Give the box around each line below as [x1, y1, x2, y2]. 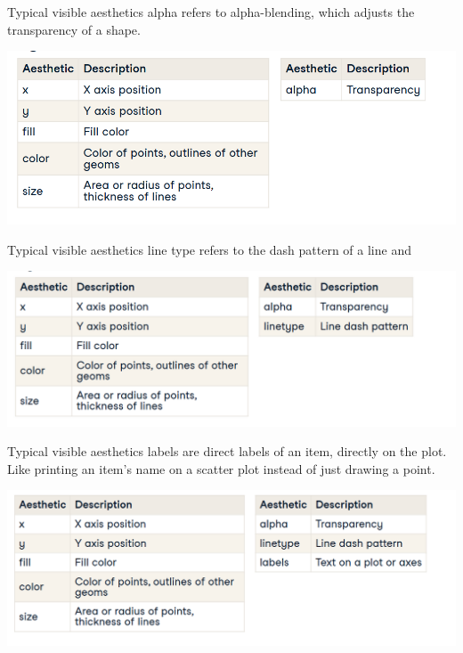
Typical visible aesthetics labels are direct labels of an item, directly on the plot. [7, 442, 447, 461]
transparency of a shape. [7, 20, 141, 38]
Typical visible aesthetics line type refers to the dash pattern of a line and [7, 240, 411, 258]
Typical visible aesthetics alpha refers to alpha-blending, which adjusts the [7, 3, 415, 20]
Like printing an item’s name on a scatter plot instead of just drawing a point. [7, 459, 435, 478]
